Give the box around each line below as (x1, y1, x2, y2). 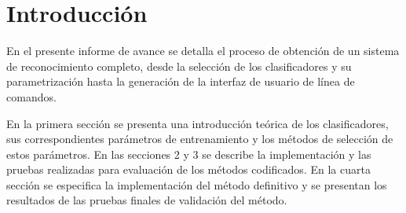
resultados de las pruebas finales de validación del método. (6, 192, 287, 208)
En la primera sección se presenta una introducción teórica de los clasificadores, (6, 115, 389, 131)
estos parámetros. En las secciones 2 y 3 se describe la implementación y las (6, 145, 371, 162)
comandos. (6, 88, 57, 105)
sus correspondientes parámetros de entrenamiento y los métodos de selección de (6, 130, 393, 147)
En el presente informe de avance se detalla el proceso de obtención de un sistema (6, 42, 400, 59)
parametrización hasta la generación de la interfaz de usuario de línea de (6, 73, 355, 90)
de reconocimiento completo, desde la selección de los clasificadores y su (6, 57, 352, 74)
